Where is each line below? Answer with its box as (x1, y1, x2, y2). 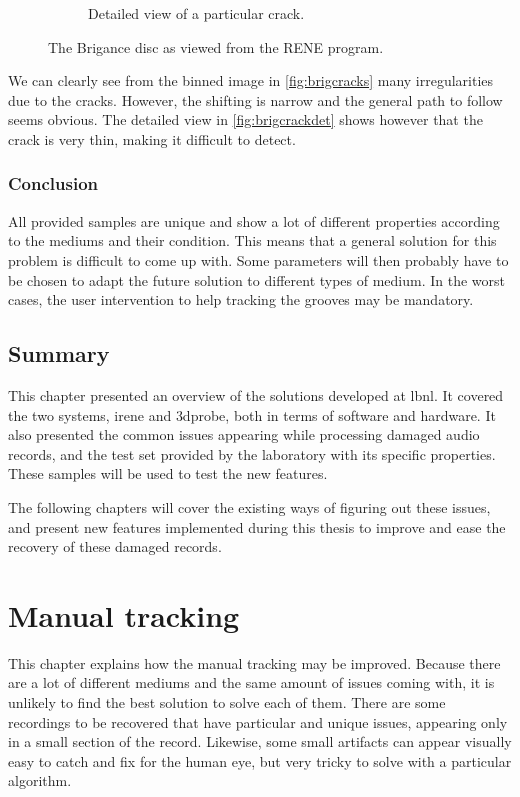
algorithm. (8, 770, 72, 791)
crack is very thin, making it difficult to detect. (8, 128, 296, 149)
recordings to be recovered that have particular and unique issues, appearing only (8, 711, 508, 732)
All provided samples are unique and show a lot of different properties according (8, 210, 500, 231)
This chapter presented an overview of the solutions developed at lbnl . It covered (8, 384, 504, 405)
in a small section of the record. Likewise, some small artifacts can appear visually (8, 731, 512, 752)
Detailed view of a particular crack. (88, 3, 305, 23)
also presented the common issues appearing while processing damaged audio (8, 424, 480, 445)
